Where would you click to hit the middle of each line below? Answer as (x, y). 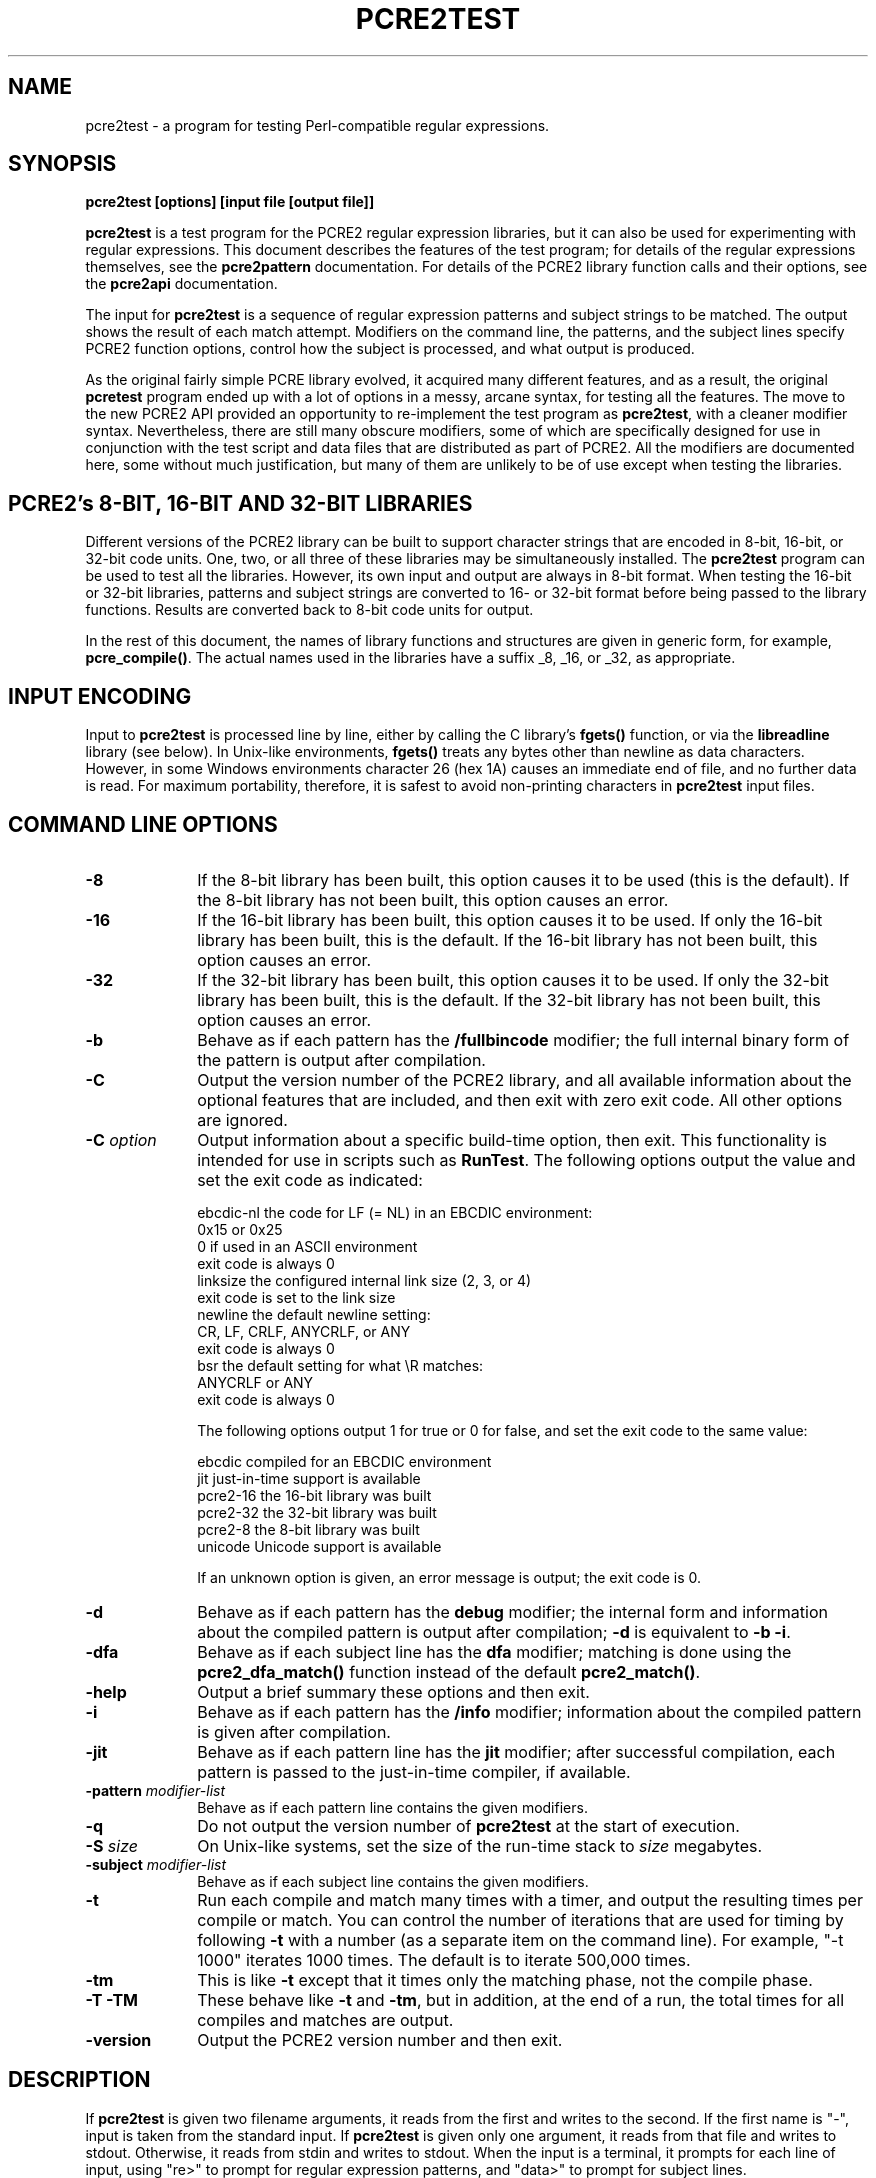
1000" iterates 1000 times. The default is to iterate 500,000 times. (444, 1959)
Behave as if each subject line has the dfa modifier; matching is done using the (494, 1651)
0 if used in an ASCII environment (307, 1246)
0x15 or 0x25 (240, 1229)
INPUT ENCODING (100, 696)
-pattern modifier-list (155, 1790)
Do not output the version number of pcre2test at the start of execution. (468, 1825)
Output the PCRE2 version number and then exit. (380, 2039)
